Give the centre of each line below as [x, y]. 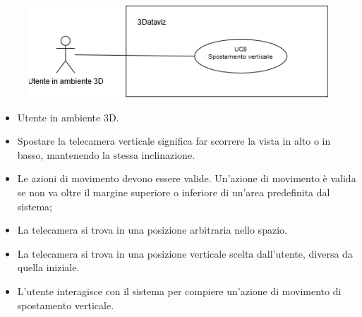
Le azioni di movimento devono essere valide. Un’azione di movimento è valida [187, 178]
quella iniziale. [48, 267]
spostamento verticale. [66, 305]
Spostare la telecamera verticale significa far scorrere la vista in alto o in [174, 141]
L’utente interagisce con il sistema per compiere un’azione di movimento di [179, 291]
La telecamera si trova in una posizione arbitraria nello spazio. [152, 230]
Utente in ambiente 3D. [68, 117]
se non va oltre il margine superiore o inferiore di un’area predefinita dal [174, 192]
